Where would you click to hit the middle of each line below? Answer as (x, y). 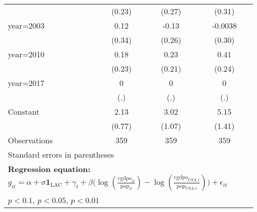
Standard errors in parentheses (61, 154)
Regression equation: (49, 169)
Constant (24, 111)
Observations (30, 140)
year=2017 (26, 83)
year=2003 (26, 25)
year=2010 (26, 54)
